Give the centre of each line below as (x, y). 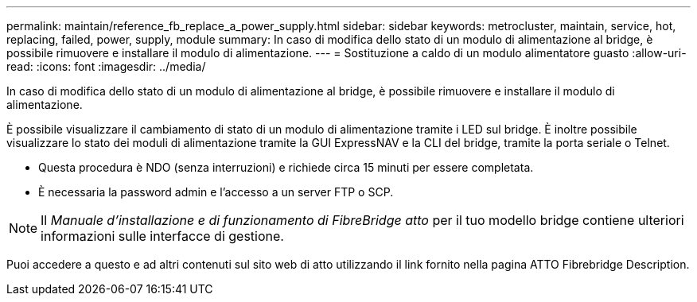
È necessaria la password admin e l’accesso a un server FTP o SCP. (216, 192)
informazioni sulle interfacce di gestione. (162, 236)
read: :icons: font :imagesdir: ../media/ (106, 66)
